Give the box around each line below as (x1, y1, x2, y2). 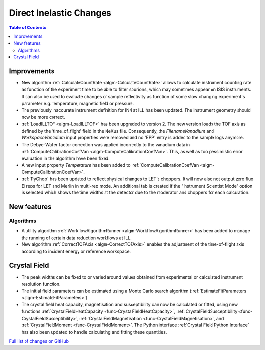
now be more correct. (21, 114, 65, 120)
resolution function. (21, 281, 61, 287)
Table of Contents (9, 25, 47, 30)
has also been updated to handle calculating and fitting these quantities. (21, 329, 167, 335)
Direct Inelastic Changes (9, 7, 111, 18)
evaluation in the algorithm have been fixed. (21, 155, 110, 162)
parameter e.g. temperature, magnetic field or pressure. (21, 101, 134, 107)
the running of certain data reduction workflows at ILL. (21, 235, 132, 241)
